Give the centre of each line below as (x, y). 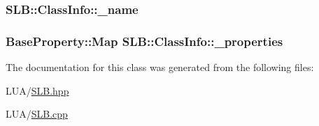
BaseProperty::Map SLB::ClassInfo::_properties (144, 41)
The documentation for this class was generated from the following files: (160, 67)
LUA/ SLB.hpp (37, 90)
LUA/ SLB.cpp (37, 114)
